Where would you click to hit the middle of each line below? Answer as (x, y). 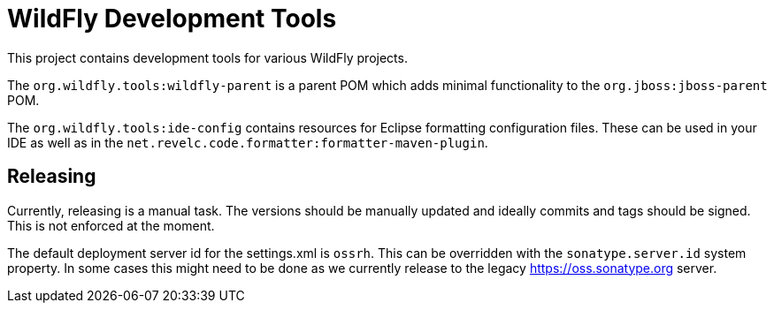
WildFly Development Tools (172, 19)
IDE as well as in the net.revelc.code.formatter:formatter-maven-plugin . (248, 142)
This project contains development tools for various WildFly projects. (207, 57)
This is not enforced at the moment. (111, 225)
